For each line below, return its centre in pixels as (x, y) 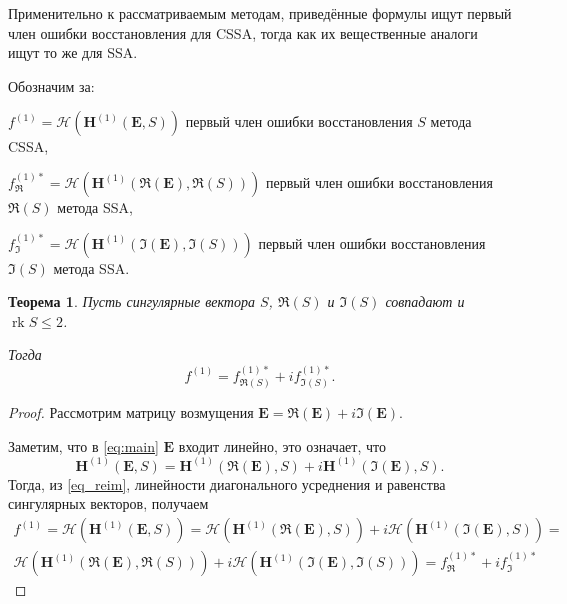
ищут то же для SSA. (73, 52)
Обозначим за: (51, 85)
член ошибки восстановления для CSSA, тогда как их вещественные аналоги (243, 32)
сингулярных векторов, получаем (108, 503)
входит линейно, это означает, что (282, 445)
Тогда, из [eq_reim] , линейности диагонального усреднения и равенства (227, 483)
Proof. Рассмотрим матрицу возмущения (131, 412)
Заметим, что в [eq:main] (83, 445)
